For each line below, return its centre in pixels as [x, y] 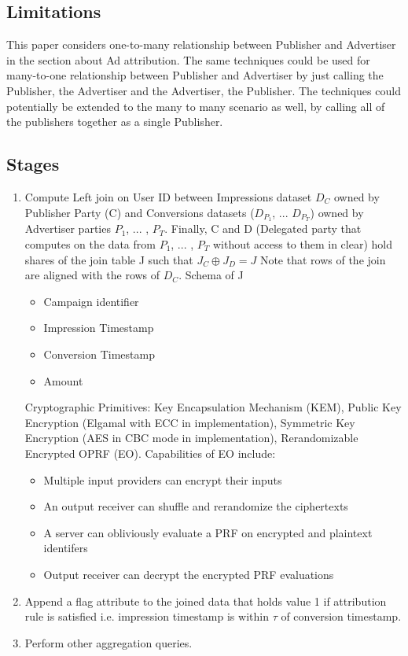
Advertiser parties [68, 228]
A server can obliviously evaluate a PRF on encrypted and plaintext [208, 532]
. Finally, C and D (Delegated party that [263, 228]
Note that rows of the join [323, 259]
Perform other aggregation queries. [108, 642]
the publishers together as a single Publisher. [115, 122]
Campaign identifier [91, 301]
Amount [63, 380]
